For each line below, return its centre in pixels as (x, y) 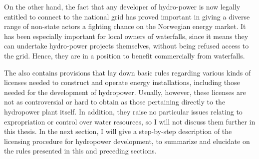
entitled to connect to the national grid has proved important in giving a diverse (127, 16)
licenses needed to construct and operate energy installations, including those (122, 82)
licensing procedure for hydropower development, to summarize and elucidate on (127, 141)
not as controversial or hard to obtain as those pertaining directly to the (115, 102)
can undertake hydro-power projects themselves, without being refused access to (127, 46)
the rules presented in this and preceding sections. (80, 151)
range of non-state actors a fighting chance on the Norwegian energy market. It (125, 26)
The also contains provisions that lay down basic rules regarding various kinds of (128, 72)
